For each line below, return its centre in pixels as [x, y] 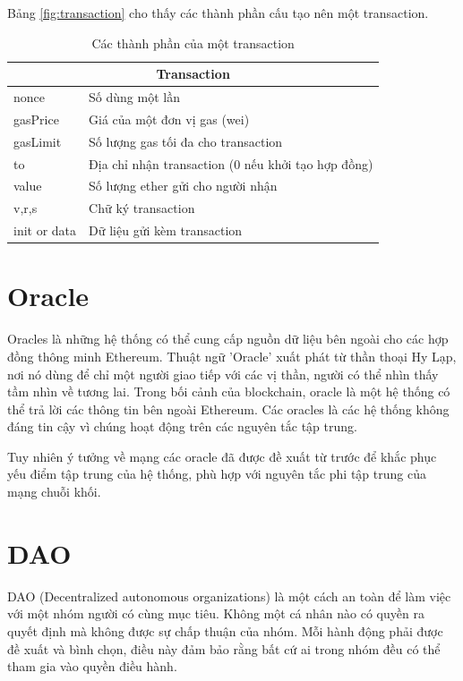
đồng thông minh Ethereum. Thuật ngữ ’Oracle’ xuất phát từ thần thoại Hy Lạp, [232, 356]
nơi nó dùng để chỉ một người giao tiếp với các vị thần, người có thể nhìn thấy [223, 374]
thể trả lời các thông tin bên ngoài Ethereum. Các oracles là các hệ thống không [228, 409]
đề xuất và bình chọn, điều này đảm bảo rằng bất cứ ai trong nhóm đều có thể [224, 648]
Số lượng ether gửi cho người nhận [183, 186]
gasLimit [38, 141]
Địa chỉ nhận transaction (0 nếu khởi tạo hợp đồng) [231, 163]
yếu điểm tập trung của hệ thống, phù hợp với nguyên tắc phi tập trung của [217, 474]
